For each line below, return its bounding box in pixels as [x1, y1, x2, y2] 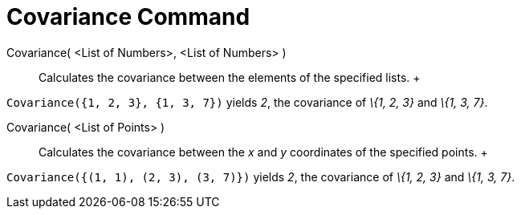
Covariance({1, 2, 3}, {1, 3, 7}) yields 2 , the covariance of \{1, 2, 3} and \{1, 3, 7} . [6, 95, 488, 109]
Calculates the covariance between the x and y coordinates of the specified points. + [39, 144, 488, 159]
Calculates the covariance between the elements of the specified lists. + [39, 70, 421, 84]
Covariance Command [6, 3, 250, 30]
